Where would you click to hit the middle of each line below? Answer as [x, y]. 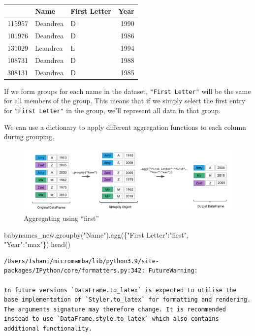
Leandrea [49, 48]
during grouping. [29, 137]
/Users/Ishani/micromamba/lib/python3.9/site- [81, 261]
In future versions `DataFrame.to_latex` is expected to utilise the [120, 290]
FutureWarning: [173, 271]
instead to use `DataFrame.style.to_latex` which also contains [112, 319]
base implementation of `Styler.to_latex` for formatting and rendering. [127, 300]
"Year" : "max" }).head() [37, 244]
